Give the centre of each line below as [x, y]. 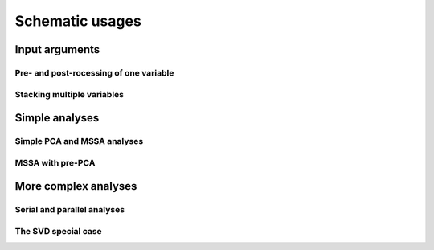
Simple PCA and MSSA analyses [79, 141]
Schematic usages [78, 21]
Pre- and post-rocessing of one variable [94, 72]
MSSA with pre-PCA [55, 162]
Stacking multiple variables [70, 94]
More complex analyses [76, 186]
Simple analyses [57, 118]
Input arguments [57, 49]
